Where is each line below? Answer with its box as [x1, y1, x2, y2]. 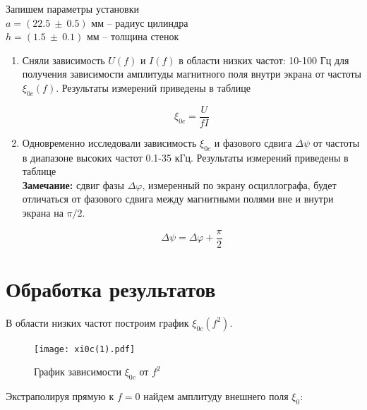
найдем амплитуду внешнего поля [143, 389, 289, 404]
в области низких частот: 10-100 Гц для [179, 52, 349, 67]
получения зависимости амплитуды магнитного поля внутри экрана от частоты [22, 66, 362, 81]
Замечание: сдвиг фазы [22, 177, 125, 192]
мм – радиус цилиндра [91, 15, 188, 30]
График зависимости [34, 364, 122, 379]
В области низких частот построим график [6, 315, 189, 330]
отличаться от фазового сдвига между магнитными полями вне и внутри [22, 191, 334, 206]
